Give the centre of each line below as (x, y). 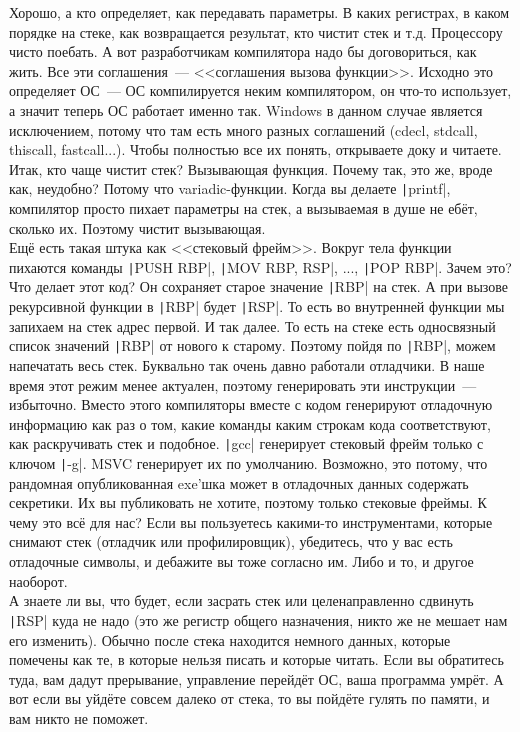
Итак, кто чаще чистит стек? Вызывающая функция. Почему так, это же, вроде (251, 168)
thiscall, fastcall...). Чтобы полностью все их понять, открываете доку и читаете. (255, 149)
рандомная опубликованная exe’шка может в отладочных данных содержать (239, 482)
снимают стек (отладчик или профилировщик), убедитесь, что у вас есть (231, 541)
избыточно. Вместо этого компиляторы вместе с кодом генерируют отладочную (251, 404)
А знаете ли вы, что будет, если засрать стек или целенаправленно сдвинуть (241, 600)
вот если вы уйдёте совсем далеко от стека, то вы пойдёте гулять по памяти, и (249, 698)
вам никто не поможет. (79, 717)
